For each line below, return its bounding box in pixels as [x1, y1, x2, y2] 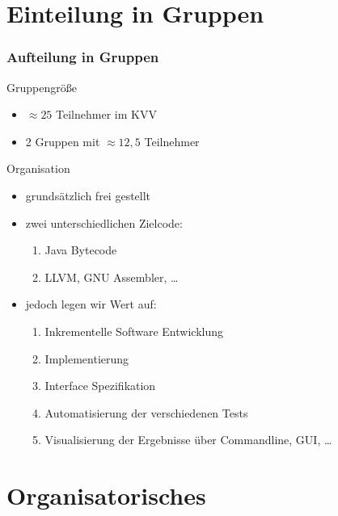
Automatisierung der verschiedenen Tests [44, 404, 248, 421]
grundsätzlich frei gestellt [25, 187, 151, 203]
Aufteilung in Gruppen [6, 47, 159, 67]
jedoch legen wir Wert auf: [25, 296, 157, 313]
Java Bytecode [44, 241, 117, 258]
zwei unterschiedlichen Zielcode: [25, 214, 183, 231]
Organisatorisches [6, 479, 206, 512]
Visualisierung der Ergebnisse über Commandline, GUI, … [44, 431, 332, 448]
